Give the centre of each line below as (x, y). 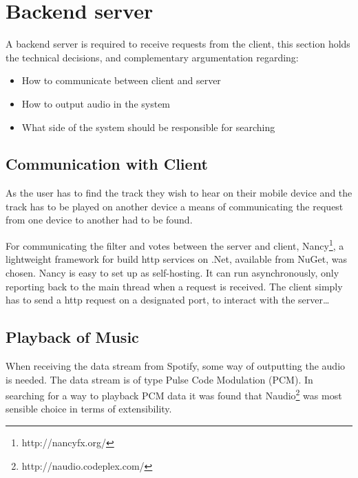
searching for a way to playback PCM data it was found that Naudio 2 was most (174, 394)
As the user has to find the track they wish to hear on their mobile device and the (179, 193)
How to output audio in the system (96, 103)
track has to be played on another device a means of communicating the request (175, 206)
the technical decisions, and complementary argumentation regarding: (152, 57)
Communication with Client (107, 164)
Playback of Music (72, 337)
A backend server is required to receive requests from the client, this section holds (178, 44)
